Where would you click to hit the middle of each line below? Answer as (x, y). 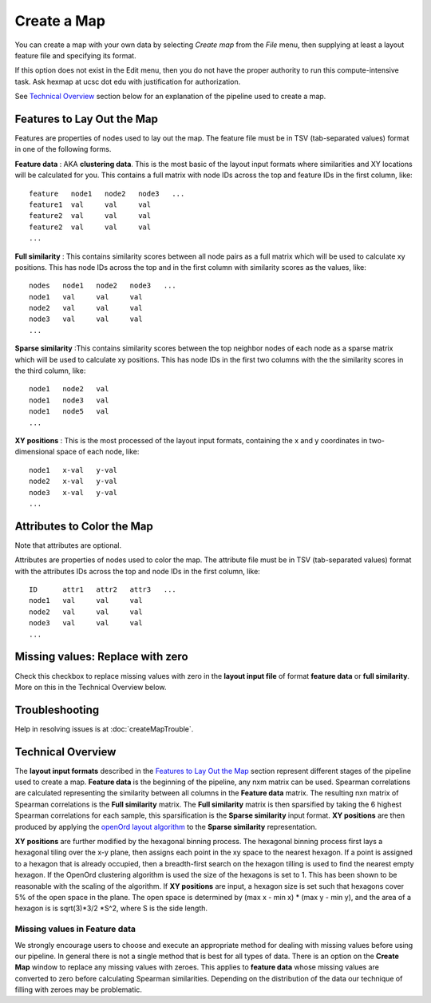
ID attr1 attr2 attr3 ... (103, 590)
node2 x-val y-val (73, 482)
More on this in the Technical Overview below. (91, 687)
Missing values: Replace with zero (101, 657)
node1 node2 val (69, 389)
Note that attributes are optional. (68, 545)
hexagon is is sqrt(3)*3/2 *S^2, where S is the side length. (111, 908)
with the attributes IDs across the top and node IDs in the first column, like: (138, 571)
